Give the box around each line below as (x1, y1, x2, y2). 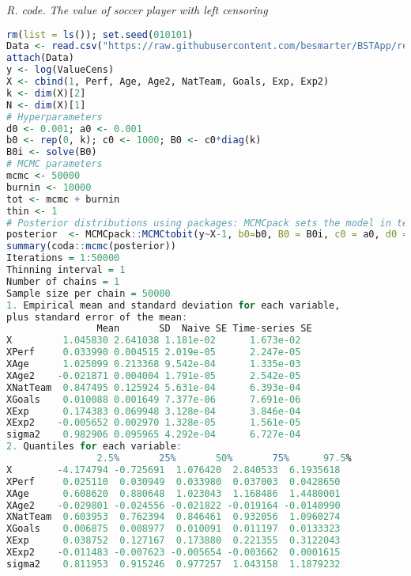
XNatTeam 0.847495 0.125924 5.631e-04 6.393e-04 (6, 381, 301, 393)
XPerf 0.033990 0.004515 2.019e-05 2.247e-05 (6, 347, 301, 358)
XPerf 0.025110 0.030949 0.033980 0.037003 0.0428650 (6, 476, 341, 487)
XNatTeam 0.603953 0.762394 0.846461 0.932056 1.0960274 (6, 511, 341, 523)
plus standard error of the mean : (6, 311, 188, 323)
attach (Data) (6, 52, 74, 64)
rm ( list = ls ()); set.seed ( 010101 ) (6, 28, 194, 40)
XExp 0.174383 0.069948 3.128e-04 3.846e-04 (6, 405, 301, 417)
